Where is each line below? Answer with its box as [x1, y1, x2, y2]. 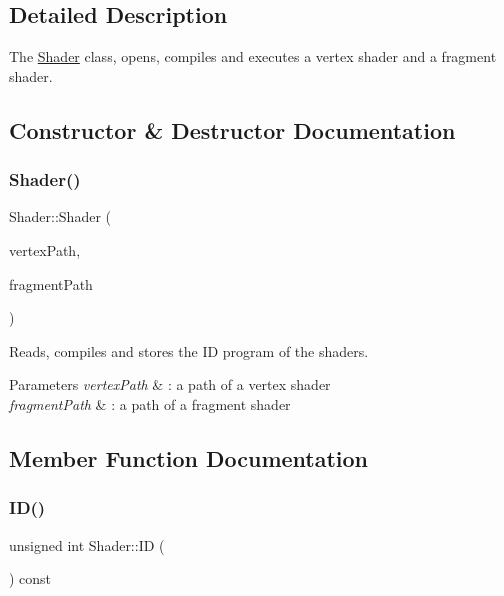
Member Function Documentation [9, 442, 369, 473]
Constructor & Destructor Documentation [9, 114, 456, 145]
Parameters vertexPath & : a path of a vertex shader [9, 374, 331, 395]
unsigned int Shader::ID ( [9, 534, 165, 555]
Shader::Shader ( [9, 206, 112, 227]
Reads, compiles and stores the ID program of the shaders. [9, 340, 369, 361]
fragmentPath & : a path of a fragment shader [9, 393, 291, 414]
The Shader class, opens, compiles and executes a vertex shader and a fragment [9, 46, 497, 67]
